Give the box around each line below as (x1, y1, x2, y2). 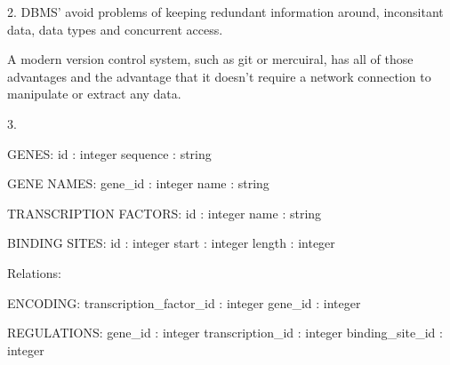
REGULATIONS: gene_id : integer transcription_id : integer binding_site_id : (7, 323, 443, 342)
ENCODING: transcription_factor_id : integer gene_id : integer (7, 293, 361, 312)
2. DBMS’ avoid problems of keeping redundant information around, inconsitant (7, 3, 444, 20)
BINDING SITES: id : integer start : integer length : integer (7, 234, 335, 252)
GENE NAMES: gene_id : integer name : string (7, 174, 269, 193)
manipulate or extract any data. (7, 84, 181, 103)
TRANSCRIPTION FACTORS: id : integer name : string (7, 203, 322, 222)
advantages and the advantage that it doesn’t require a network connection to (7, 67, 431, 85)
